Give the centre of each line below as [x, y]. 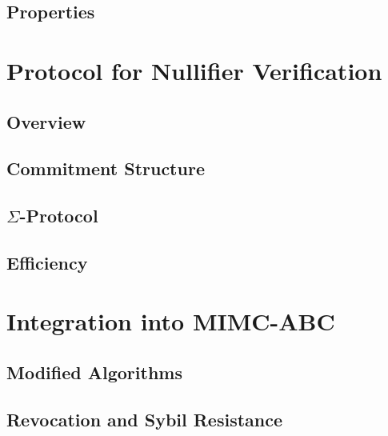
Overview [46, 121]
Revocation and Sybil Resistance [145, 419]
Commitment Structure [106, 168]
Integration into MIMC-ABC [171, 321]
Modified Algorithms [94, 372]
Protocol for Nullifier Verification [194, 70]
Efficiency [47, 262]
